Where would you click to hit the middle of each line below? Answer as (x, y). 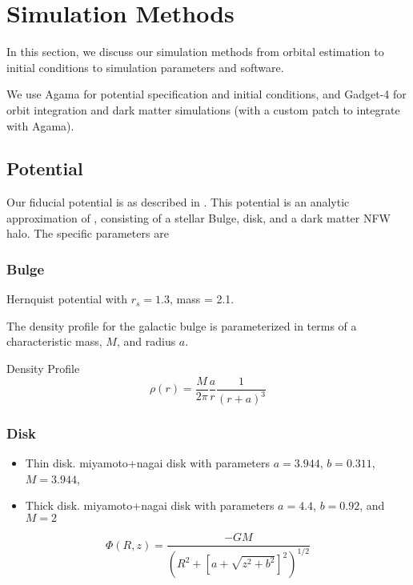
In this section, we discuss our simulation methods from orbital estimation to (195, 52)
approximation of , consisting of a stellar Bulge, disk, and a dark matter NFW (198, 217)
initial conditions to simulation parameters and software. (145, 67)
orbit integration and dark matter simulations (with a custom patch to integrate (203, 109)
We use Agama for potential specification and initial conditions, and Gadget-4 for (206, 94)
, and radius (146, 341)
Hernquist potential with (67, 299)
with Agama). (40, 125)
